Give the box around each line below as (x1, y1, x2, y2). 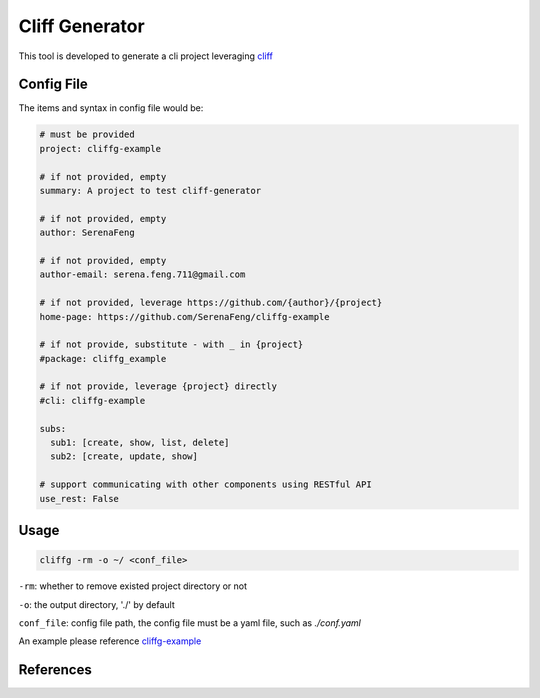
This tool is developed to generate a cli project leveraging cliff (18, 50, 274, 62)
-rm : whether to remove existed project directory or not (18, 580, 248, 592)
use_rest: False (39, 493, 120, 504)
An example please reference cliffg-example (18, 635, 202, 647)
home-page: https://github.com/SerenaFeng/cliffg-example (39, 311, 330, 322)
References (18, 661, 92, 679)
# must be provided (39, 129, 135, 140)
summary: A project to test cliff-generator (39, 185, 262, 196)
